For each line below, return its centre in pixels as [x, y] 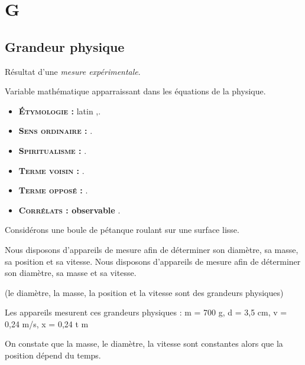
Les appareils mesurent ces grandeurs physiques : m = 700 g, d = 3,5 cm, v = [146, 312]
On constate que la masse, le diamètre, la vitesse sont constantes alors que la [144, 343]
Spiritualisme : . [53, 150]
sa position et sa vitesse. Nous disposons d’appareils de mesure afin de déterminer [153, 261]
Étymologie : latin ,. [60, 111]
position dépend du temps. [53, 355]
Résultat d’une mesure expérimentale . [73, 71]
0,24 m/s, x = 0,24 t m [47, 323]
